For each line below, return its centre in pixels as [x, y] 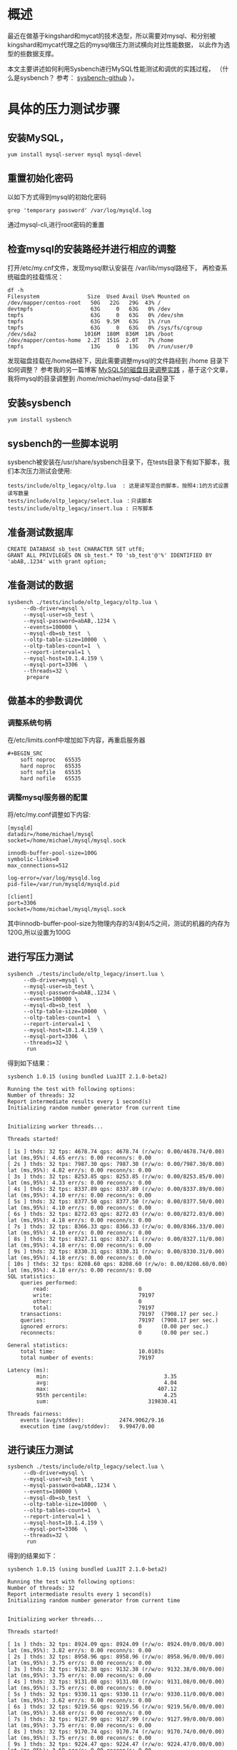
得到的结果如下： [32, 1556]
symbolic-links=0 [33, 859]
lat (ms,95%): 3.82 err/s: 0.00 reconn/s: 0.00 [80, 1651]
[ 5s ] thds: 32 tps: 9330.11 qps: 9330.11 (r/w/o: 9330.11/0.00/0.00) [116, 1694]
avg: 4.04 [106, 1382]
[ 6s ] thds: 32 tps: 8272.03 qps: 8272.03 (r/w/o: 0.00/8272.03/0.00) [116, 1214]
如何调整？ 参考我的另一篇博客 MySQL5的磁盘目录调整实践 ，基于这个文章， [120, 369]
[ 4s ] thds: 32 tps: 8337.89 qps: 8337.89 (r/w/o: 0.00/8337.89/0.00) [116, 1189]
